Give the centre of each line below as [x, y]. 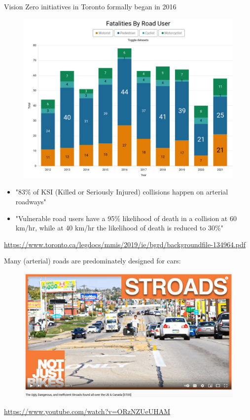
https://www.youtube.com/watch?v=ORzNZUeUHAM [87, 411]
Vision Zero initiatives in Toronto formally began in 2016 [90, 6]
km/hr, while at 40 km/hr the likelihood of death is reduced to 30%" [119, 228]
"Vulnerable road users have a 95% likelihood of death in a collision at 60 [126, 218]
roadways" [31, 201]
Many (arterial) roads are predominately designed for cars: [92, 261]
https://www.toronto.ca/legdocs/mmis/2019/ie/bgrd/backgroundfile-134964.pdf [125, 244]
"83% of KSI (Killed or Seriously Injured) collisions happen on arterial [122, 192]
